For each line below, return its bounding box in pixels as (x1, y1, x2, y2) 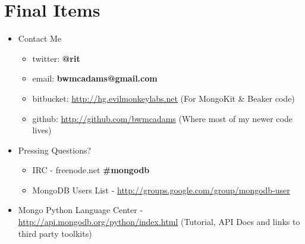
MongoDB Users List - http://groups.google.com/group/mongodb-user (32, 183, 290, 196)
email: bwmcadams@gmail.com (32, 72, 158, 85)
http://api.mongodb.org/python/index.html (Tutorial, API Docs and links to (18, 215, 300, 228)
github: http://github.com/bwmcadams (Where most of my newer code (32, 112, 293, 124)
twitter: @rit (32, 52, 80, 64)
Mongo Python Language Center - (18, 204, 143, 216)
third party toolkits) (18, 227, 92, 239)
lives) (32, 124, 52, 136)
